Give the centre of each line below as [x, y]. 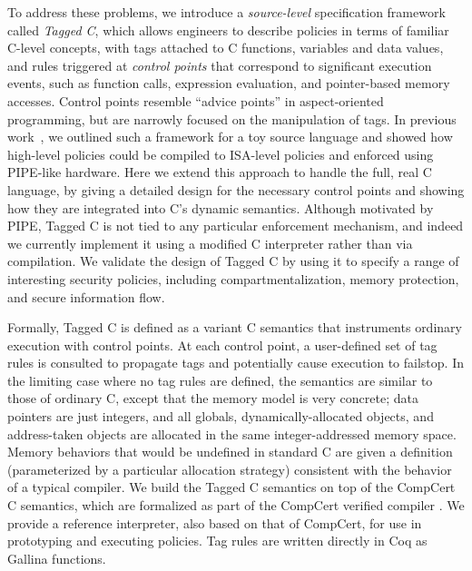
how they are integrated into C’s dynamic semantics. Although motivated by [221, 207]
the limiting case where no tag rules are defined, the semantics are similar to [220, 380]
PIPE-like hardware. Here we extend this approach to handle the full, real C [220, 172]
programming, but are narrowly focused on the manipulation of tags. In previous [232, 118]
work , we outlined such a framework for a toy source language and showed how [230, 137]
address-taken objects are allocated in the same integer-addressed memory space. [232, 433]
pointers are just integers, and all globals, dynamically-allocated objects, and [221, 416]
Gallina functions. [57, 558]
